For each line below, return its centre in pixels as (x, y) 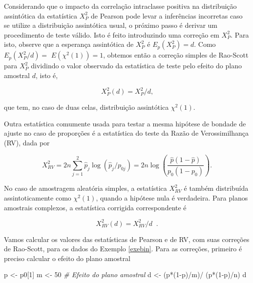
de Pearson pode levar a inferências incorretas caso (167, 15)
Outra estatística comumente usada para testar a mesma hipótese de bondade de (125, 123)
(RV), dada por (27, 142)
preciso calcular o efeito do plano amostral (67, 258)
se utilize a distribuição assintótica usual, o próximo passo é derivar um (111, 25)
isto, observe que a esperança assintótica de (69, 44)
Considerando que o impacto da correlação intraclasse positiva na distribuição (120, 6)
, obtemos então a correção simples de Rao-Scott (176, 55)
